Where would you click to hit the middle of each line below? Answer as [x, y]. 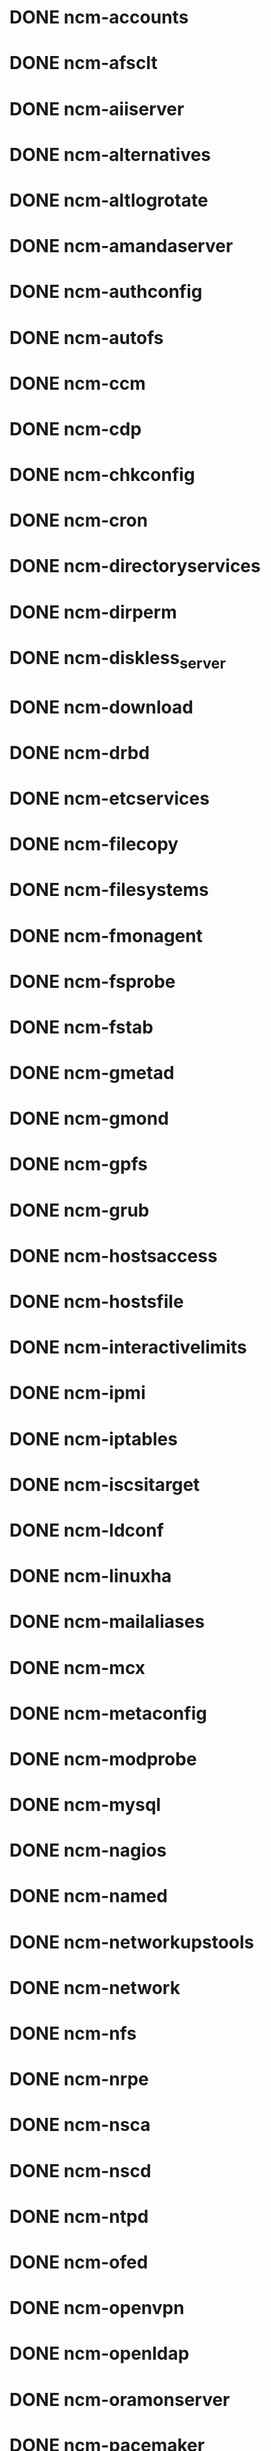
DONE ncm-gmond [89, 1118]
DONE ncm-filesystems [109, 890]
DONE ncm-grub [79, 1210]
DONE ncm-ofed [79, 2262]
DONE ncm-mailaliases [107, 1622]
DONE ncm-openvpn [97, 2308]
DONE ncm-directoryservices [135, 566]
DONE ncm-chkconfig [102, 475]
